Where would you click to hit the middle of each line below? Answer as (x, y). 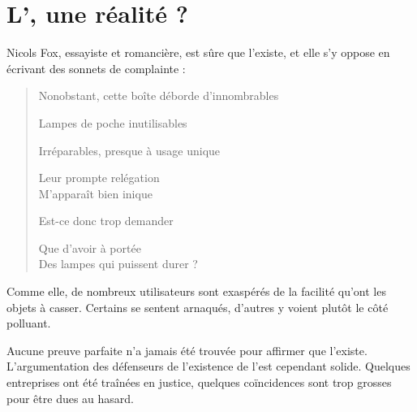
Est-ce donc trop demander (106, 221)
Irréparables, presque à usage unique (129, 150)
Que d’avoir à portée (90, 247)
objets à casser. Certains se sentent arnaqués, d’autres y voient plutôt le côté (198, 307)
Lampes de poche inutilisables (113, 122)
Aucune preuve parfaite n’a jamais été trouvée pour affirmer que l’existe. (187, 350)
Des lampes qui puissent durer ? (118, 264)
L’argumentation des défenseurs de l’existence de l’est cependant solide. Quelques (208, 366)
